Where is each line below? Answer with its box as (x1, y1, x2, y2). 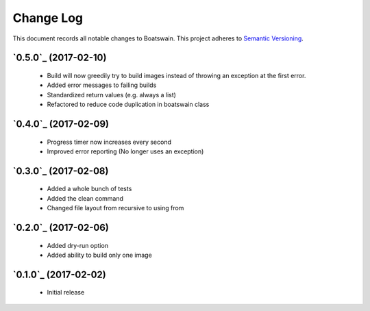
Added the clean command (47, 194, 123, 202)
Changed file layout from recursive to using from (47, 204, 184, 212)
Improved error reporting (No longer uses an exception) (47, 147, 204, 155)
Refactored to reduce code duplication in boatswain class (47, 100, 210, 109)
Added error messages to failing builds (47, 81, 157, 89)
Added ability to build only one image (47, 251, 152, 259)
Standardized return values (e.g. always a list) (47, 90, 176, 99)
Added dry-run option (47, 241, 109, 249)
